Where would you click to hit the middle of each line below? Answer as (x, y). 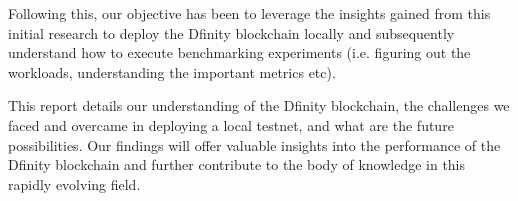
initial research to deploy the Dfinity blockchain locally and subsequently (231, 32)
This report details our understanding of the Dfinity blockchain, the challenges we (259, 105)
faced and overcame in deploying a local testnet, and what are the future (231, 124)
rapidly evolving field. (74, 183)
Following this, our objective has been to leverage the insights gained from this (249, 13)
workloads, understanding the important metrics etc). (172, 71)
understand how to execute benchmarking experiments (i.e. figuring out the (239, 52)
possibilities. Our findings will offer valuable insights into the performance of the (254, 144)
